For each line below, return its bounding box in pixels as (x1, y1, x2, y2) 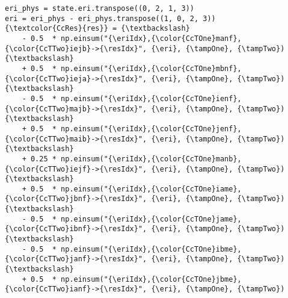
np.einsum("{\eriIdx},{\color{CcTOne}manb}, (61, 154, 242, 163)
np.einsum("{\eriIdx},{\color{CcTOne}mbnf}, (61, 64, 242, 73)
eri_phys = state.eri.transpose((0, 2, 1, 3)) (5, 4, 194, 13)
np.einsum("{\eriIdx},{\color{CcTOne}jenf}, (61, 124, 242, 133)
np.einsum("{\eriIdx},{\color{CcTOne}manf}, (61, 34, 242, 43)
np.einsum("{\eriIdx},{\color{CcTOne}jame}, (61, 214, 242, 223)
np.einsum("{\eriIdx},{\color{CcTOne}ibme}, (61, 244, 242, 253)
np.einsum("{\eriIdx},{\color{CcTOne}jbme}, (61, 275, 242, 284)
